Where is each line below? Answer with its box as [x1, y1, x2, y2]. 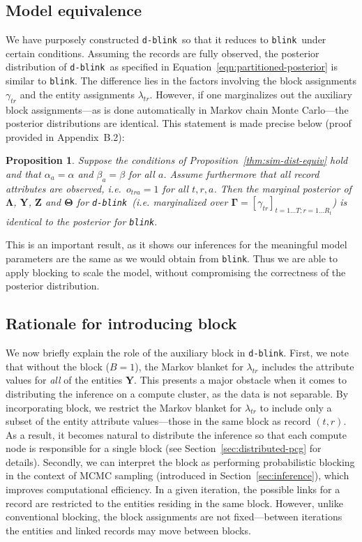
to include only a [259, 400, 332, 414]
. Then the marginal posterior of [213, 181, 352, 195]
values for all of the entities [6, 372, 123, 387]
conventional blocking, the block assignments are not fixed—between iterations [6, 509, 342, 524]
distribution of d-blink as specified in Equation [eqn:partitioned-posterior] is [6, 59, 338, 74]
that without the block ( [6, 359, 110, 373]
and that [6, 166, 41, 181]
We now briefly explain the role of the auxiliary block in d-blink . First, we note [6, 345, 349, 360]
